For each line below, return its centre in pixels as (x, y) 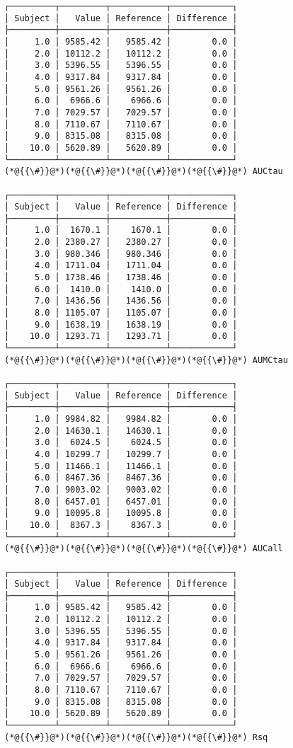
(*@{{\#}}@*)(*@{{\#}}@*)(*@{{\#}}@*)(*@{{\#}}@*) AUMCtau (146, 360)
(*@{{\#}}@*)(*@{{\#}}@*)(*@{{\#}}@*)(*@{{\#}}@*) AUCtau (144, 172)
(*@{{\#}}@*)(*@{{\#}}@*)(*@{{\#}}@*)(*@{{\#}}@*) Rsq (136, 737)
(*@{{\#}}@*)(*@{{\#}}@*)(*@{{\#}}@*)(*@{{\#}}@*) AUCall (144, 549)
